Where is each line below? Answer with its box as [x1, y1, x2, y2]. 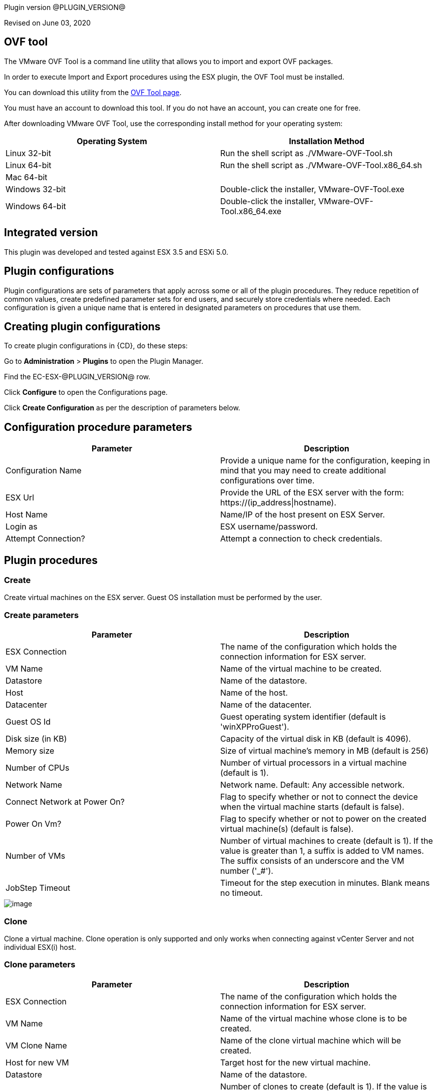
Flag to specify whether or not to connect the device [220, 792, 418, 802]
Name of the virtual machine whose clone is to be [220, 1013, 407, 1023]
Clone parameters [4, 959, 76, 970]
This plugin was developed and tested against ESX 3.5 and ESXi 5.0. [4, 247, 229, 256]
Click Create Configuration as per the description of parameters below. [4, 403, 240, 412]
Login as [6, 521, 38, 532]
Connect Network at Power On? [6, 797, 125, 807]
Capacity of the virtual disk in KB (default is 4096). [220, 734, 411, 744]
